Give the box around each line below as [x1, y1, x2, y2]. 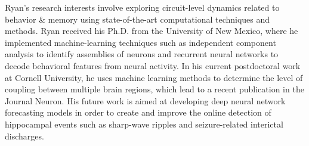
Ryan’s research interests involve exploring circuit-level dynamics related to [5, 1, 280, 13]
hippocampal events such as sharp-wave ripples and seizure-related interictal [5, 117, 283, 130]
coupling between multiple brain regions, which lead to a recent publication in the [5, 83, 304, 95]
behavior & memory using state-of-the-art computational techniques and [5, 13, 270, 25]
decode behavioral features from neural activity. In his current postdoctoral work [5, 59, 301, 72]
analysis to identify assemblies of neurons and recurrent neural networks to [5, 48, 279, 60]
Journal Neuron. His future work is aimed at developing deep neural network [5, 94, 286, 107]
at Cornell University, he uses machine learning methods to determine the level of [5, 71, 303, 83]
